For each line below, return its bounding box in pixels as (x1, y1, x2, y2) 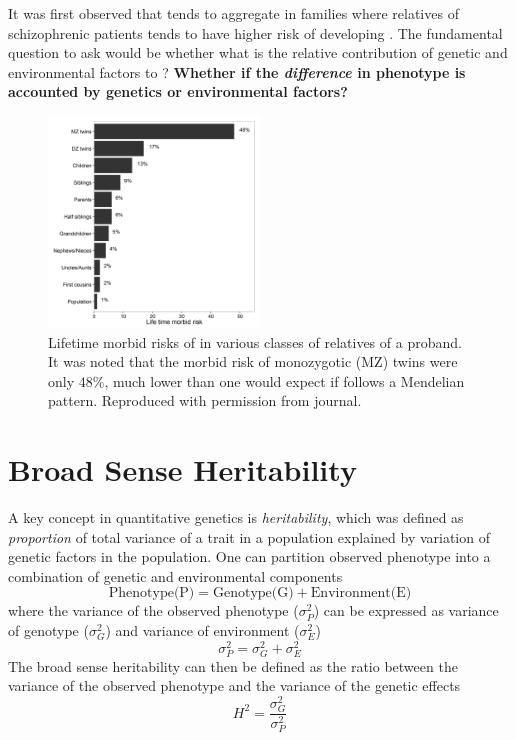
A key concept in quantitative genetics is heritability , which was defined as (8, 507, 464, 528)
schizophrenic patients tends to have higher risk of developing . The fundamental (8, 22, 503, 43)
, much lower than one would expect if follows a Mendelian (104, 370, 465, 391)
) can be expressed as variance (313, 600, 499, 621)
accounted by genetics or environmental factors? (8, 81, 348, 102)
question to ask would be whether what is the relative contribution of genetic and (8, 42, 508, 63)
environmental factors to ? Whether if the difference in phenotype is (8, 61, 466, 82)
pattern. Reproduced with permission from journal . (48, 390, 362, 411)
